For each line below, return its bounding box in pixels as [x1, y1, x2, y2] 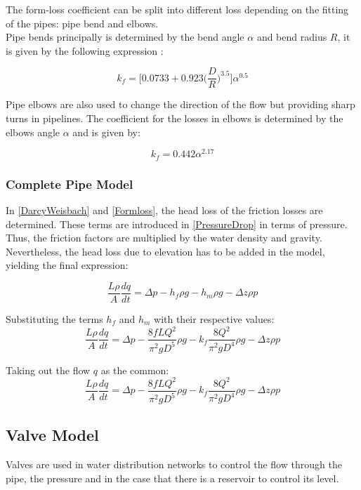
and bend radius [256, 29, 327, 44]
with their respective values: [154, 312, 275, 326]
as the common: [100, 362, 169, 377]
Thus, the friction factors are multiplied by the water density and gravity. [6, 230, 322, 245]
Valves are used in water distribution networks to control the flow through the [6, 457, 342, 472]
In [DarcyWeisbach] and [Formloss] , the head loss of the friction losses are [6, 202, 323, 217]
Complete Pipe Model [6, 175, 133, 192]
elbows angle [6, 124, 60, 139]
